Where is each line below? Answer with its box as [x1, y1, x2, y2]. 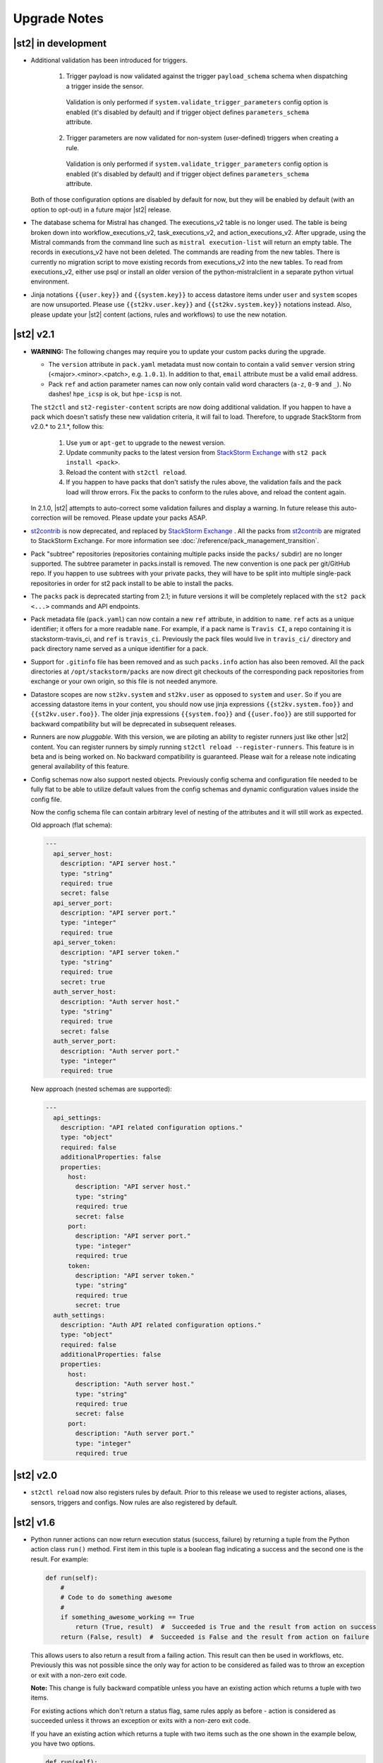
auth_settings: [53, 1311, 106, 1319]
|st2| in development [13, 37, 107, 49]
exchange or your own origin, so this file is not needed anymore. [30, 677, 218, 685]
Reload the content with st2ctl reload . [66, 468, 187, 476]
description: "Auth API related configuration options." [60, 1321, 262, 1329]
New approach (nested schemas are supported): [30, 1085, 172, 1093]
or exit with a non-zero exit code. [30, 1671, 127, 1679]
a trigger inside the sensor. [66, 82, 144, 90]
